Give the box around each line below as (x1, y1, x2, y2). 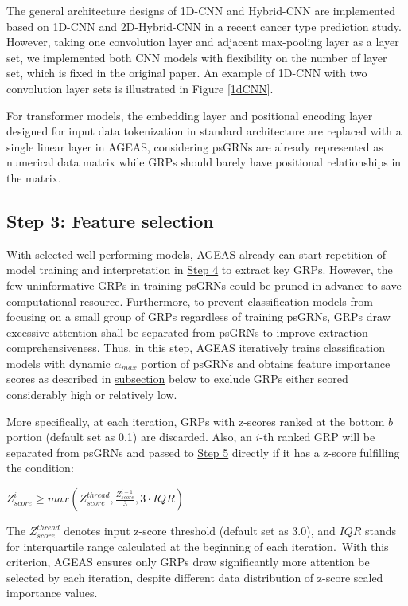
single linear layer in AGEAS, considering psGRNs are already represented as (6, 138, 383, 154)
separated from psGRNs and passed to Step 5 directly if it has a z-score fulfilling (6, 444, 400, 460)
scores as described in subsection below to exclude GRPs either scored (6, 370, 348, 387)
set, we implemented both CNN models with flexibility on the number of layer (6, 49, 387, 65)
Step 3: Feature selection (6, 208, 214, 233)
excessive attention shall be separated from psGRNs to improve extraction (6, 323, 368, 340)
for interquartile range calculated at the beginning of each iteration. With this (6, 538, 389, 554)
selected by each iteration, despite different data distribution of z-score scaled (6, 569, 383, 585)
